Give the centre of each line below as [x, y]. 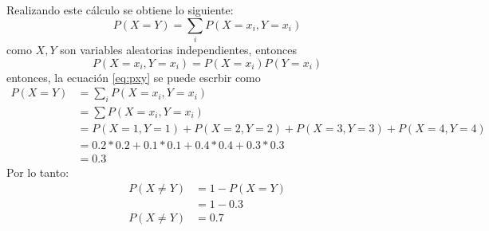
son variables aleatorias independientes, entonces [178, 49]
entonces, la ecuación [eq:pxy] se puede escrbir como [134, 77]
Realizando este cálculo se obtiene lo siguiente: [120, 10]
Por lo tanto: [38, 172]
